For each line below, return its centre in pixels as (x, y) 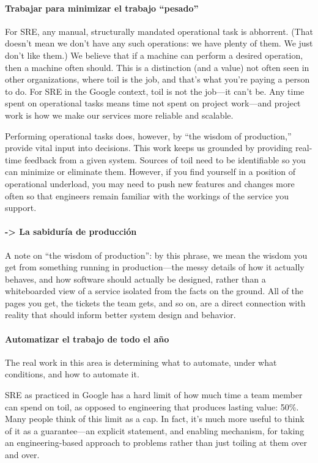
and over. (22, 455)
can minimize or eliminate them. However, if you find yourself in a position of (150, 172)
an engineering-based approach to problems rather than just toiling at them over (156, 443)
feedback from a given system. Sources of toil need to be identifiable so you (165, 159)
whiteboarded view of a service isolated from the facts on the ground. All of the (154, 291)
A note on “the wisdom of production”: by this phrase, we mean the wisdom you (156, 255)
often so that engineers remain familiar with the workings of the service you (147, 195)
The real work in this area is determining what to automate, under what (141, 362)
